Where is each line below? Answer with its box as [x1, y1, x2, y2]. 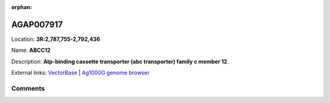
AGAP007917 [11, 19, 64, 30]
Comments [11, 84, 45, 93]
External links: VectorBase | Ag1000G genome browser [11, 69, 150, 76]
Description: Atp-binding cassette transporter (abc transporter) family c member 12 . [11, 58, 229, 65]
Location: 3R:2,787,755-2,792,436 [11, 35, 100, 43]
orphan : [11, 4, 32, 10]
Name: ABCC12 [11, 46, 51, 54]
